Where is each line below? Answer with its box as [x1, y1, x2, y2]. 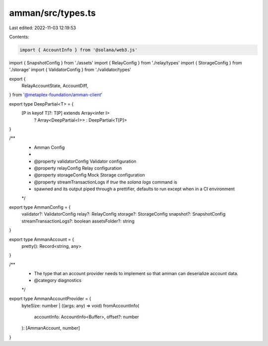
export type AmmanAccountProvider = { [9, 295, 91, 302]
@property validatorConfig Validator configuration [34, 158, 136, 164]
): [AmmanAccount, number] [21, 325, 80, 331]
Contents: [9, 34, 29, 40]
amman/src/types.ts [9, 7, 96, 18]
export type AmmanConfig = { [9, 204, 71, 210]
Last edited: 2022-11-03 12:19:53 [9, 25, 76, 31]
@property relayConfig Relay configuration [34, 165, 122, 171]
